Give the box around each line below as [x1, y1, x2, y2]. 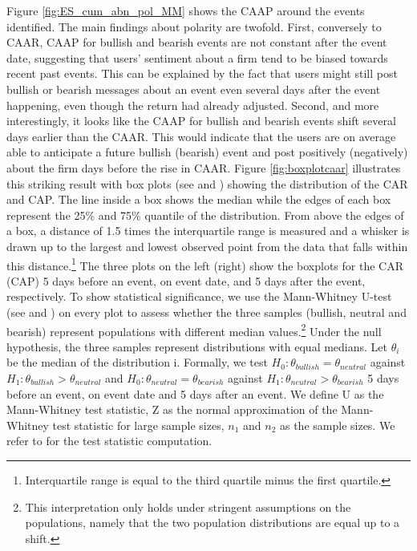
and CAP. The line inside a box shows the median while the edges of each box [6, 191, 391, 208]
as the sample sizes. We [279, 416, 395, 433]
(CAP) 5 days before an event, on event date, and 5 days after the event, [6, 272, 366, 289]
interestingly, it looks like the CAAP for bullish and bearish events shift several [6, 112, 396, 129]
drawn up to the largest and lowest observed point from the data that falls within [6, 237, 408, 254]
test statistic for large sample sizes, [52, 416, 225, 433]
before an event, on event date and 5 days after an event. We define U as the [6, 385, 384, 402]
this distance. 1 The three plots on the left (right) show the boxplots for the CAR [6, 254, 403, 273]
